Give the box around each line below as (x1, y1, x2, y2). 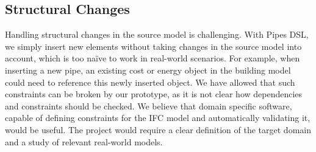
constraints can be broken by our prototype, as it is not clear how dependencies (5, 88, 303, 100)
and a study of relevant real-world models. (5, 135, 163, 148)
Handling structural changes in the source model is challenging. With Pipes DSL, (5, 28, 309, 41)
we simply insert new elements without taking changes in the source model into (5, 40, 302, 52)
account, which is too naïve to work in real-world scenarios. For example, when (5, 52, 300, 64)
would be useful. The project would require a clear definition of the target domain (5, 123, 311, 136)
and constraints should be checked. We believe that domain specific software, (5, 99, 292, 112)
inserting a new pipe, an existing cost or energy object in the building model (5, 63, 291, 76)
